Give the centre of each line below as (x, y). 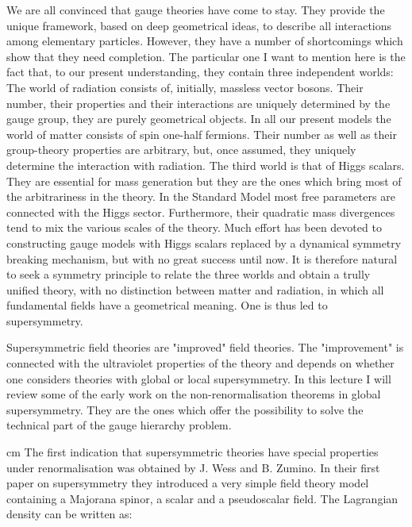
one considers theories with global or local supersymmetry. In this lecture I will (199, 378)
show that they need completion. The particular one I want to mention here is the (206, 56)
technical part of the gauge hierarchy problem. (119, 425)
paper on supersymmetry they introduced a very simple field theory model (188, 483)
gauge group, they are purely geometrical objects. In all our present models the (199, 119)
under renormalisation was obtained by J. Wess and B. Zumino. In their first (193, 467)
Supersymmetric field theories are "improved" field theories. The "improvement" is (205, 347)
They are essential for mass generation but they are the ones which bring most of (204, 181)
